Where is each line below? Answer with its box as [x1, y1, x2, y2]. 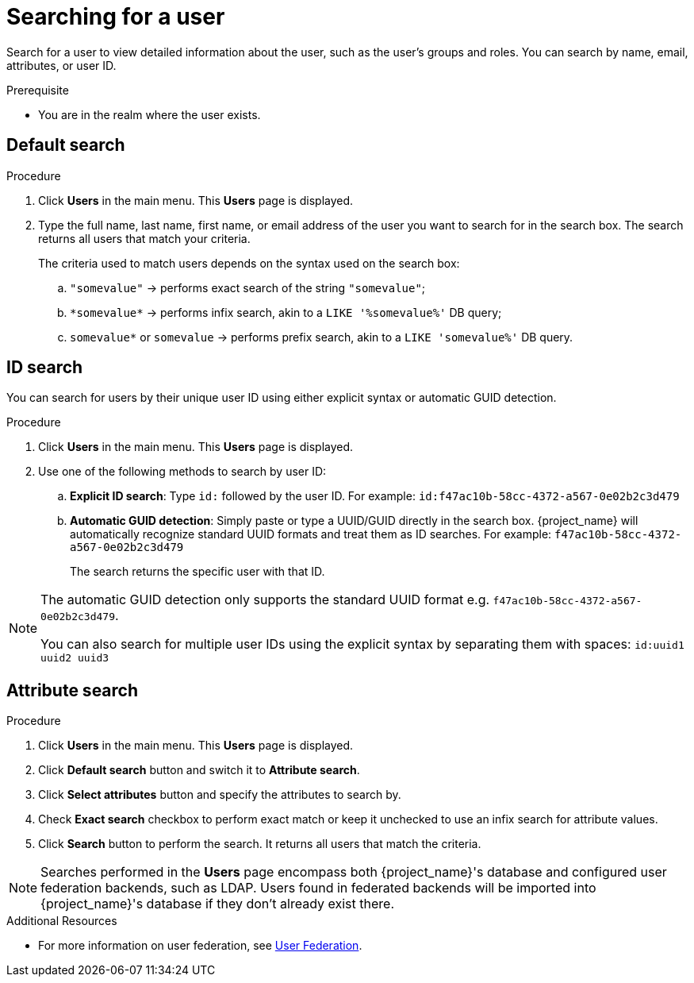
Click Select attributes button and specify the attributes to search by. [38, 788, 401, 802]
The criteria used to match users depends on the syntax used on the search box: [38, 256, 460, 270]
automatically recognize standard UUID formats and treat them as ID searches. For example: [70, 527, 552, 542]
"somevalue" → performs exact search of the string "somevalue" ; [70, 280, 426, 295]
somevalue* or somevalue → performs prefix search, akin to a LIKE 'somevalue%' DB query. [70, 330, 573, 344]
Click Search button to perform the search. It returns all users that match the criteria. [38, 837, 481, 851]
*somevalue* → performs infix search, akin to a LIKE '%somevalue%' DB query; [70, 305, 502, 319]
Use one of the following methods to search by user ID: [38, 465, 327, 479]
